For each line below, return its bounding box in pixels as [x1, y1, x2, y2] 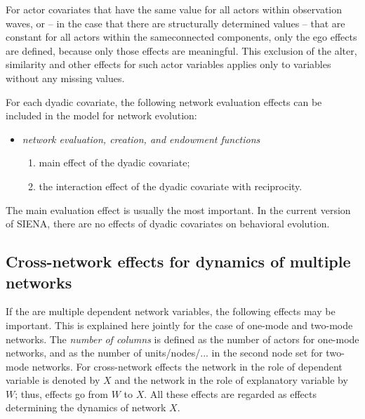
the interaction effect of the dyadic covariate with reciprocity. [39, 178, 303, 193]
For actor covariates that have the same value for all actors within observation [6, 2, 343, 16]
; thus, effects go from [15, 386, 108, 401]
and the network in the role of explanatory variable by [114, 373, 348, 387]
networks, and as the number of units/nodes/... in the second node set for [6, 345, 323, 360]
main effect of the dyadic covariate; [39, 155, 190, 170]
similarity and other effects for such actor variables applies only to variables [6, 57, 331, 72]
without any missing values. [6, 70, 125, 85]
